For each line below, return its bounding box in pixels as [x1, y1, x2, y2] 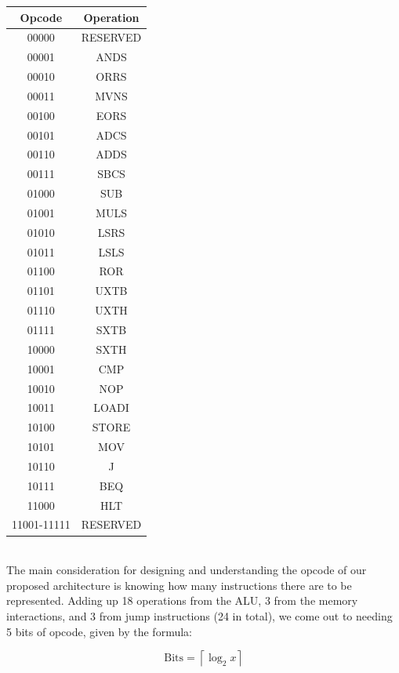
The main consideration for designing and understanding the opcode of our [6, 562, 367, 578]
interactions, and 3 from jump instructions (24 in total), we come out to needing [6, 607, 393, 624]
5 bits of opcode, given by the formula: [6, 623, 192, 639]
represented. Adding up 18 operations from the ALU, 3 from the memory [6, 592, 358, 609]
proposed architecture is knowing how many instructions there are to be [6, 577, 352, 593]
